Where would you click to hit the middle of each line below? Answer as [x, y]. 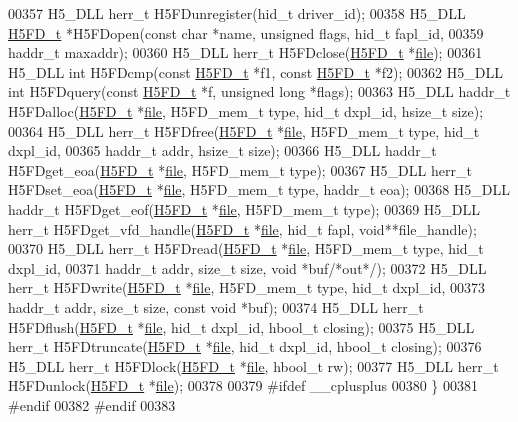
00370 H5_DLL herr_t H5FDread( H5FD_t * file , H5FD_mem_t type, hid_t [246, 248]
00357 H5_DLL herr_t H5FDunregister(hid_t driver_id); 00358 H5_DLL [237, 13]
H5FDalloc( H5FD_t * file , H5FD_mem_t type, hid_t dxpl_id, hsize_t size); [246, 110]
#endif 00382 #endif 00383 [92, 404]
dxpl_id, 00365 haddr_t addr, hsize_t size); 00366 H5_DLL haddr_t [222, 150]
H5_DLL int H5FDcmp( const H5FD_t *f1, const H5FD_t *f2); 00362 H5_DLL [255, 71]
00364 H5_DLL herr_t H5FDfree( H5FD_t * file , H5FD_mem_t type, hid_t [244, 130]
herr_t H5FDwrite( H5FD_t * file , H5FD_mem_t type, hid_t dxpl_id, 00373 [246, 287]
